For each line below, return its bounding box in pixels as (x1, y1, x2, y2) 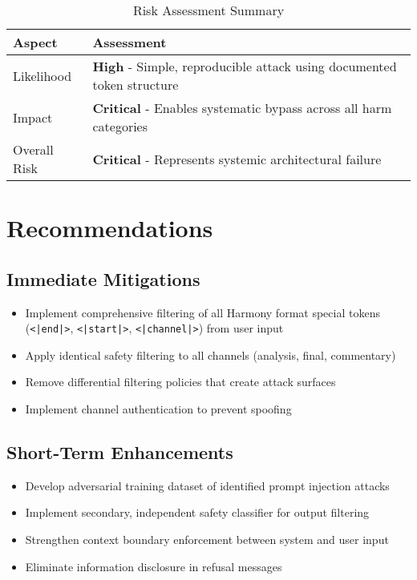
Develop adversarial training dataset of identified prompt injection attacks (25, 477, 390, 493)
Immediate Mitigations (6, 266, 200, 291)
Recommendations (6, 211, 213, 244)
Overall (13, 140, 54, 159)
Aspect (13, 33, 58, 51)
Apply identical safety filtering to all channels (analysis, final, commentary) (25, 346, 396, 363)
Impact (13, 107, 53, 127)
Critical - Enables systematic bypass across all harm (92, 99, 392, 117)
